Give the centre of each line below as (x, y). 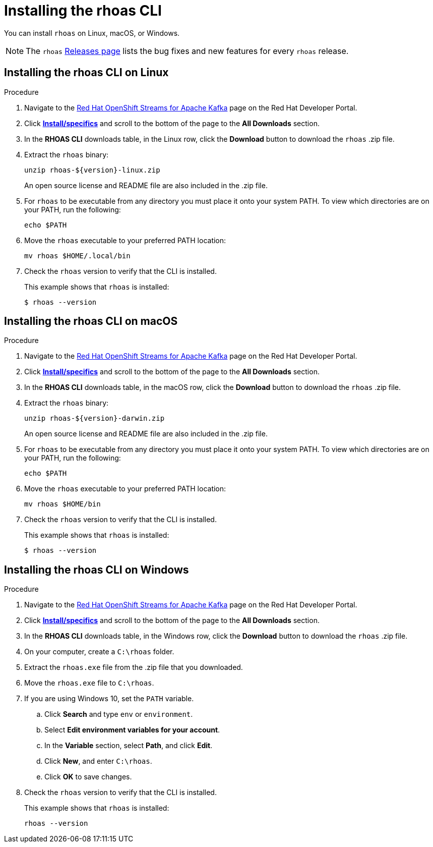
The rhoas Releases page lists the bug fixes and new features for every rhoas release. (187, 51)
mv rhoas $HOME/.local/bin (77, 256)
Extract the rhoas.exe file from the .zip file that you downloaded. (134, 667)
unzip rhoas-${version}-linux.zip (92, 170)
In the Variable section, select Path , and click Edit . (129, 746)
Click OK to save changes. (88, 777)
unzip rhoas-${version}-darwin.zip (95, 418)
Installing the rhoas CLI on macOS (91, 321)
